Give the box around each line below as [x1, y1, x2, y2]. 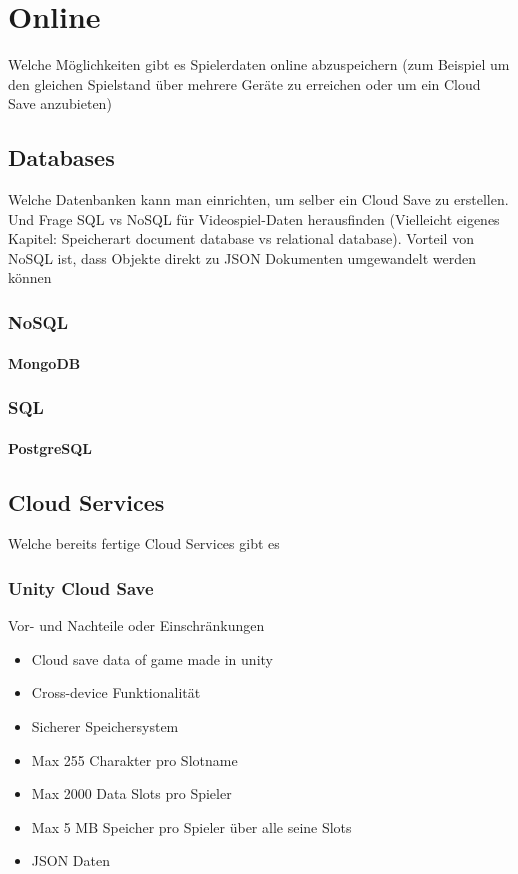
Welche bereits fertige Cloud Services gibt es [8, 533, 280, 554]
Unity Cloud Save [8, 575, 154, 600]
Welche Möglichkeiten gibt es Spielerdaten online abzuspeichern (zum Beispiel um [8, 54, 510, 75]
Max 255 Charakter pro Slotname [31, 749, 238, 770]
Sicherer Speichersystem [31, 715, 179, 736]
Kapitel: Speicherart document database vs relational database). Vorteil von [8, 228, 474, 249]
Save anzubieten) [8, 93, 112, 114]
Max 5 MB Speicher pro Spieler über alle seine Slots [31, 816, 352, 837]
